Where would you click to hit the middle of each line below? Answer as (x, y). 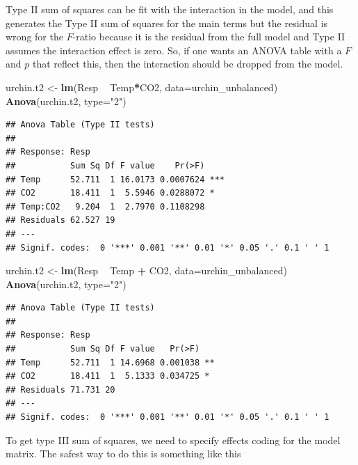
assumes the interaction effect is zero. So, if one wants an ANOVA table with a (174, 50)
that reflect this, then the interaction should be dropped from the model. (188, 64)
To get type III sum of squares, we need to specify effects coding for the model (173, 440)
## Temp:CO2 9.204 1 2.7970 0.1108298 (105, 206)
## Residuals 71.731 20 (60, 389)
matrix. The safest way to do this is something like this (123, 454)
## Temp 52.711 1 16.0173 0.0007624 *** (115, 179)
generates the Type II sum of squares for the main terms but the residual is (167, 23)
